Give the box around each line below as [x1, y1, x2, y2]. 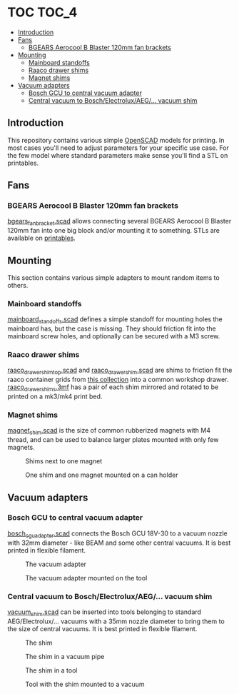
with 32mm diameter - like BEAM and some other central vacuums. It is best [7, 538, 231, 547]
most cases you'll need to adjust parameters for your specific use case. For [7, 144, 230, 152]
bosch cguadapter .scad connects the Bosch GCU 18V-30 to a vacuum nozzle [7, 529, 228, 539]
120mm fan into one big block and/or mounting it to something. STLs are [7, 226, 220, 235]
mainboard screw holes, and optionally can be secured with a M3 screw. [7, 332, 220, 341]
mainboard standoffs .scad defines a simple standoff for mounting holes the [7, 315, 223, 326]
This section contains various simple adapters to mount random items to [7, 273, 220, 282]
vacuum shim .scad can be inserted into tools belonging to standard [7, 608, 202, 618]
